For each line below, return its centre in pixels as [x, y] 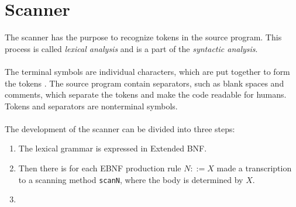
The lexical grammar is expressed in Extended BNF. [113, 148]
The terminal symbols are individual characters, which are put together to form [147, 71]
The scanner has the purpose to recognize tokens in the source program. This [143, 37]
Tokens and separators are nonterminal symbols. [91, 106]
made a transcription [254, 168]
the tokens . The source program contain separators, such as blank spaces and [144, 83]
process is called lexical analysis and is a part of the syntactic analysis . [131, 48]
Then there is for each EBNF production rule [100, 168]
